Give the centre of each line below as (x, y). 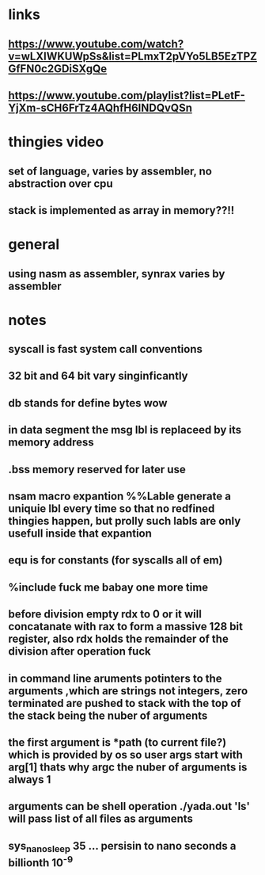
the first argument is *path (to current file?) (117, 742)
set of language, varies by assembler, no (110, 171)
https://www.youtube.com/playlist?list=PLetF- (127, 96)
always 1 (30, 779)
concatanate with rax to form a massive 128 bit (126, 627)
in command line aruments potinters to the (115, 678)
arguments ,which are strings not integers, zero (128, 691)
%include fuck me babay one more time (108, 587)
